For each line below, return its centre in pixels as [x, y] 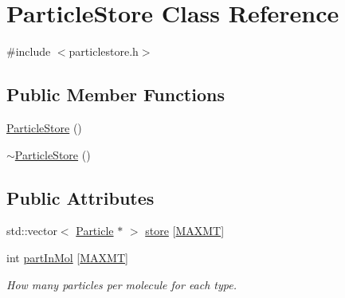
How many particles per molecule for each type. [122, 284]
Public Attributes [80, 197]
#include [29, 51]
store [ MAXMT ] [185, 231]
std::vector [32, 231]
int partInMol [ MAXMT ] [67, 257]
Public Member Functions [116, 94]
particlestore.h [104, 51]
